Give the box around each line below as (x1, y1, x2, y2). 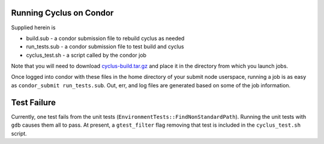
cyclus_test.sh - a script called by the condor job (26, 51, 147, 59)
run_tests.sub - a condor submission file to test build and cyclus (26, 43, 184, 50)
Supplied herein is (11, 24, 56, 31)
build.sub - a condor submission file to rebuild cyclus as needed (26, 35, 185, 42)
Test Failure (11, 97, 56, 108)
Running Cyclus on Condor (11, 8, 114, 18)
